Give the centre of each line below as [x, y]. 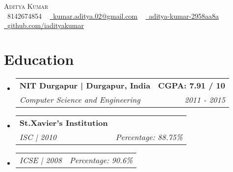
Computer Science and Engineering [80, 99]
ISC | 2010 [38, 137]
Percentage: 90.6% [101, 160]
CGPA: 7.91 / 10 [192, 85]
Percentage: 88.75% [149, 137]
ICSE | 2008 [40, 160]
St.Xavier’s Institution [64, 122]
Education [39, 59]
